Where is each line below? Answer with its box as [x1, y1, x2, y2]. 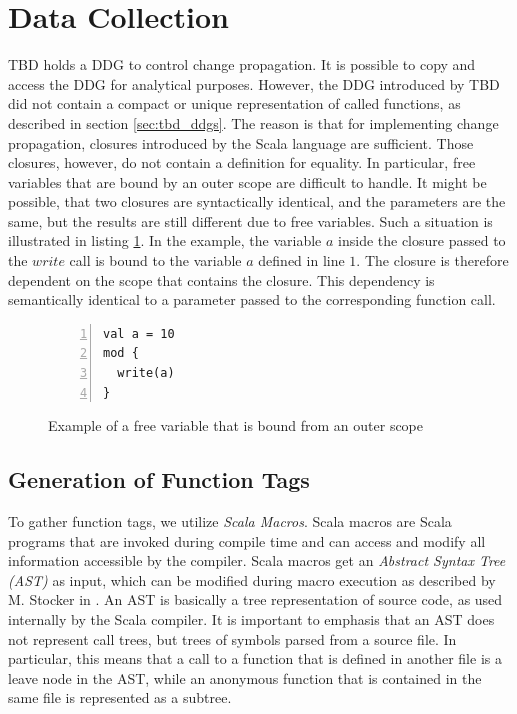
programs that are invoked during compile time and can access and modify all [8, 530, 486, 551]
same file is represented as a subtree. [8, 687, 232, 708]
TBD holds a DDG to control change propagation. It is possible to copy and [8, 54, 476, 75]
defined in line [258, 250, 345, 271]
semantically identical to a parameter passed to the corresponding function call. [8, 289, 496, 310]
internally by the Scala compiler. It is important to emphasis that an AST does [8, 608, 495, 629]
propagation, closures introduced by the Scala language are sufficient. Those [8, 132, 474, 153]
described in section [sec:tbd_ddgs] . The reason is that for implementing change [8, 112, 499, 133]
